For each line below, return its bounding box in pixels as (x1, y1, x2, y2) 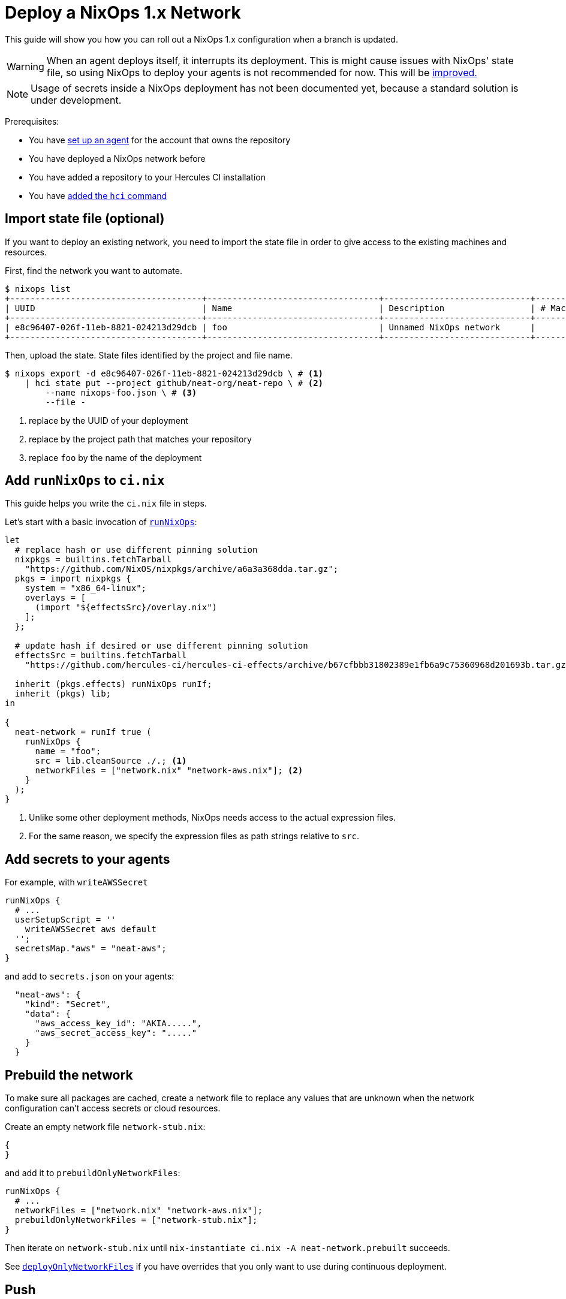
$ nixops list (5, 284, 71, 294)
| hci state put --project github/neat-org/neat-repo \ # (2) (25, 378, 324, 388)
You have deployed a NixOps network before (29, 153, 206, 164)
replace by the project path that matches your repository (29, 433, 252, 444)
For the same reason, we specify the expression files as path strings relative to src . (29, 831, 360, 842)
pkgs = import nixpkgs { (14, 574, 131, 584)
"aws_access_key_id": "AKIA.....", (35, 1018, 202, 1029)
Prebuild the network (5, 1067, 133, 1083)
